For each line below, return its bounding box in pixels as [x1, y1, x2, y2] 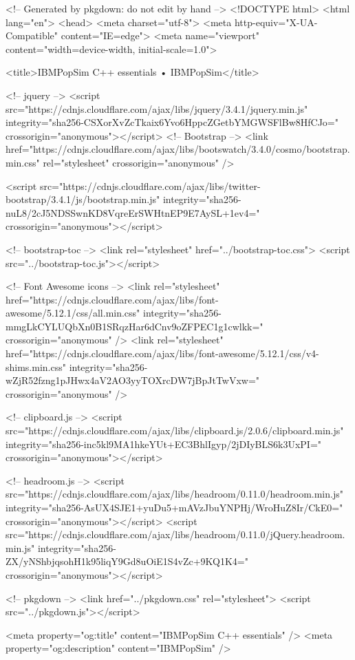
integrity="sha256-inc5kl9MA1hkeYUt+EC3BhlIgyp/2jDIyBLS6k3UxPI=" [6, 436, 322, 451]
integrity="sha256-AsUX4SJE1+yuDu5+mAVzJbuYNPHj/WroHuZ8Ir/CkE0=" [6, 500, 343, 514]
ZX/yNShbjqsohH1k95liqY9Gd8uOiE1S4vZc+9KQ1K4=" [6, 554, 248, 568]
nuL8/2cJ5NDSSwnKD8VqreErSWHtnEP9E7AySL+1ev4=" [6, 205, 260, 220]
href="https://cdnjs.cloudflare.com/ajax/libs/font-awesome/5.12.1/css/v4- [6, 346, 319, 361]
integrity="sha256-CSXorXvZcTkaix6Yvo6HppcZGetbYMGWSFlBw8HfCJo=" [6, 115, 338, 129]
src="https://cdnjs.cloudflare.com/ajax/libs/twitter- [39, 178, 261, 193]
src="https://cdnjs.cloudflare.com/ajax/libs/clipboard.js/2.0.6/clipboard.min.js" [6, 423, 344, 438]
